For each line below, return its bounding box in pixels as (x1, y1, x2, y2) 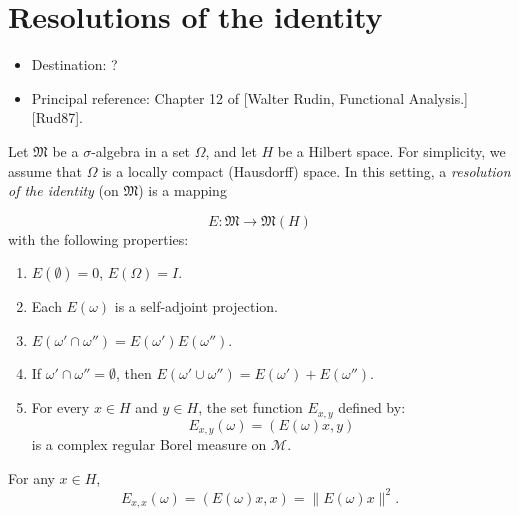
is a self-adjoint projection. (114, 296, 278, 317)
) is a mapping (138, 180, 227, 201)
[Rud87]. (31, 107, 83, 128)
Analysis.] (408, 87, 468, 108)
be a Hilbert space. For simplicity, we (277, 140, 506, 161)
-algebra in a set (91, 140, 191, 161)
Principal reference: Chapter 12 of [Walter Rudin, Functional (31, 87, 405, 108)
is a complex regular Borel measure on (31, 433, 267, 454)
